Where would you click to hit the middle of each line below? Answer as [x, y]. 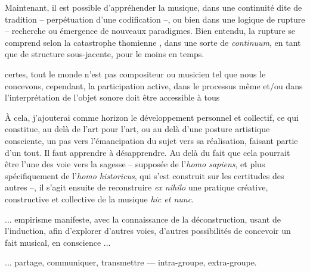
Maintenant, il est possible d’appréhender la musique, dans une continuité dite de [154, 7]
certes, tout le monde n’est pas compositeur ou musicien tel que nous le [135, 74]
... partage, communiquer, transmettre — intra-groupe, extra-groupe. [131, 262]
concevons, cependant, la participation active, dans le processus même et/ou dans [154, 85]
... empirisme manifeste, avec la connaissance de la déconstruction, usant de [143, 219]
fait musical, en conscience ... [58, 242]
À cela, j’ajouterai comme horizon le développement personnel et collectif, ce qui [152, 117]
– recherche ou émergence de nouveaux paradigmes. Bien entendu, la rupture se [150, 31]
